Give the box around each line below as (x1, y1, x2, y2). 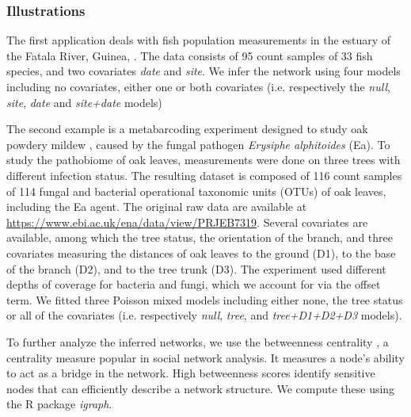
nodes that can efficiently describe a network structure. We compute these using (6, 380, 395, 396)
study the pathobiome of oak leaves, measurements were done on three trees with (6, 151, 401, 168)
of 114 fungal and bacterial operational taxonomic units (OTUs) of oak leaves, (6, 182, 386, 199)
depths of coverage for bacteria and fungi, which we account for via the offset (6, 276, 381, 293)
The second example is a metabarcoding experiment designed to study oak (6, 121, 368, 137)
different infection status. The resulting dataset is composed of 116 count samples (6, 166, 402, 183)
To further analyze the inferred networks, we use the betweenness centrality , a (6, 333, 389, 350)
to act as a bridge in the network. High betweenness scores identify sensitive (6, 365, 375, 381)
